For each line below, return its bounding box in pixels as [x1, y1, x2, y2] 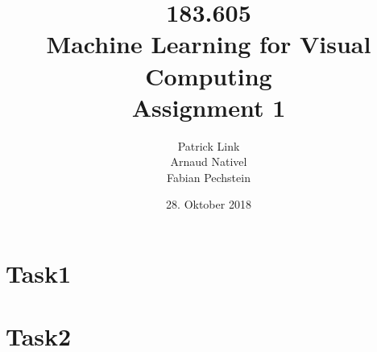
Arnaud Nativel [170, 153, 247, 170]
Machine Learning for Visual [46, 27, 371, 60]
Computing [145, 59, 272, 92]
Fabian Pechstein [167, 168, 251, 185]
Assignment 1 [131, 90, 286, 123]
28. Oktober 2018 [166, 196, 251, 213]
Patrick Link [177, 137, 240, 154]
